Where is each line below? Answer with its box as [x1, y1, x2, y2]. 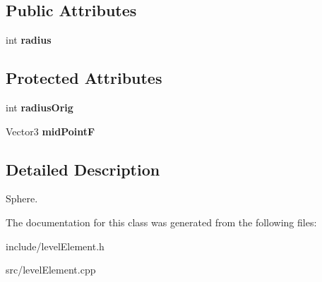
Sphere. [6, 191, 38, 206]
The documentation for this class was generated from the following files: [6, 214, 317, 229]
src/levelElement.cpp [6, 262, 96, 277]
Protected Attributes [6, 67, 162, 89]
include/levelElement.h [6, 238, 105, 253]
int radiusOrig [6, 100, 73, 114]
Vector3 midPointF [6, 123, 95, 138]
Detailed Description [6, 158, 160, 180]
